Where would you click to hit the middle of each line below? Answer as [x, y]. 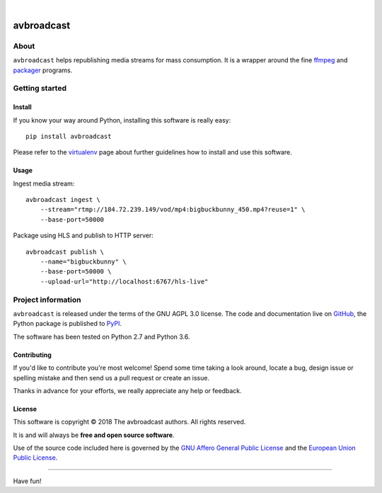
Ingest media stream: [44, 183]
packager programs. [43, 70]
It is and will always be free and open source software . [94, 435]
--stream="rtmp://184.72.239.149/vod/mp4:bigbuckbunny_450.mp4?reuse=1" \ [173, 210]
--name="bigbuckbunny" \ [83, 262]
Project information [47, 300]
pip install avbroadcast [69, 136]
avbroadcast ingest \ [63, 200]
